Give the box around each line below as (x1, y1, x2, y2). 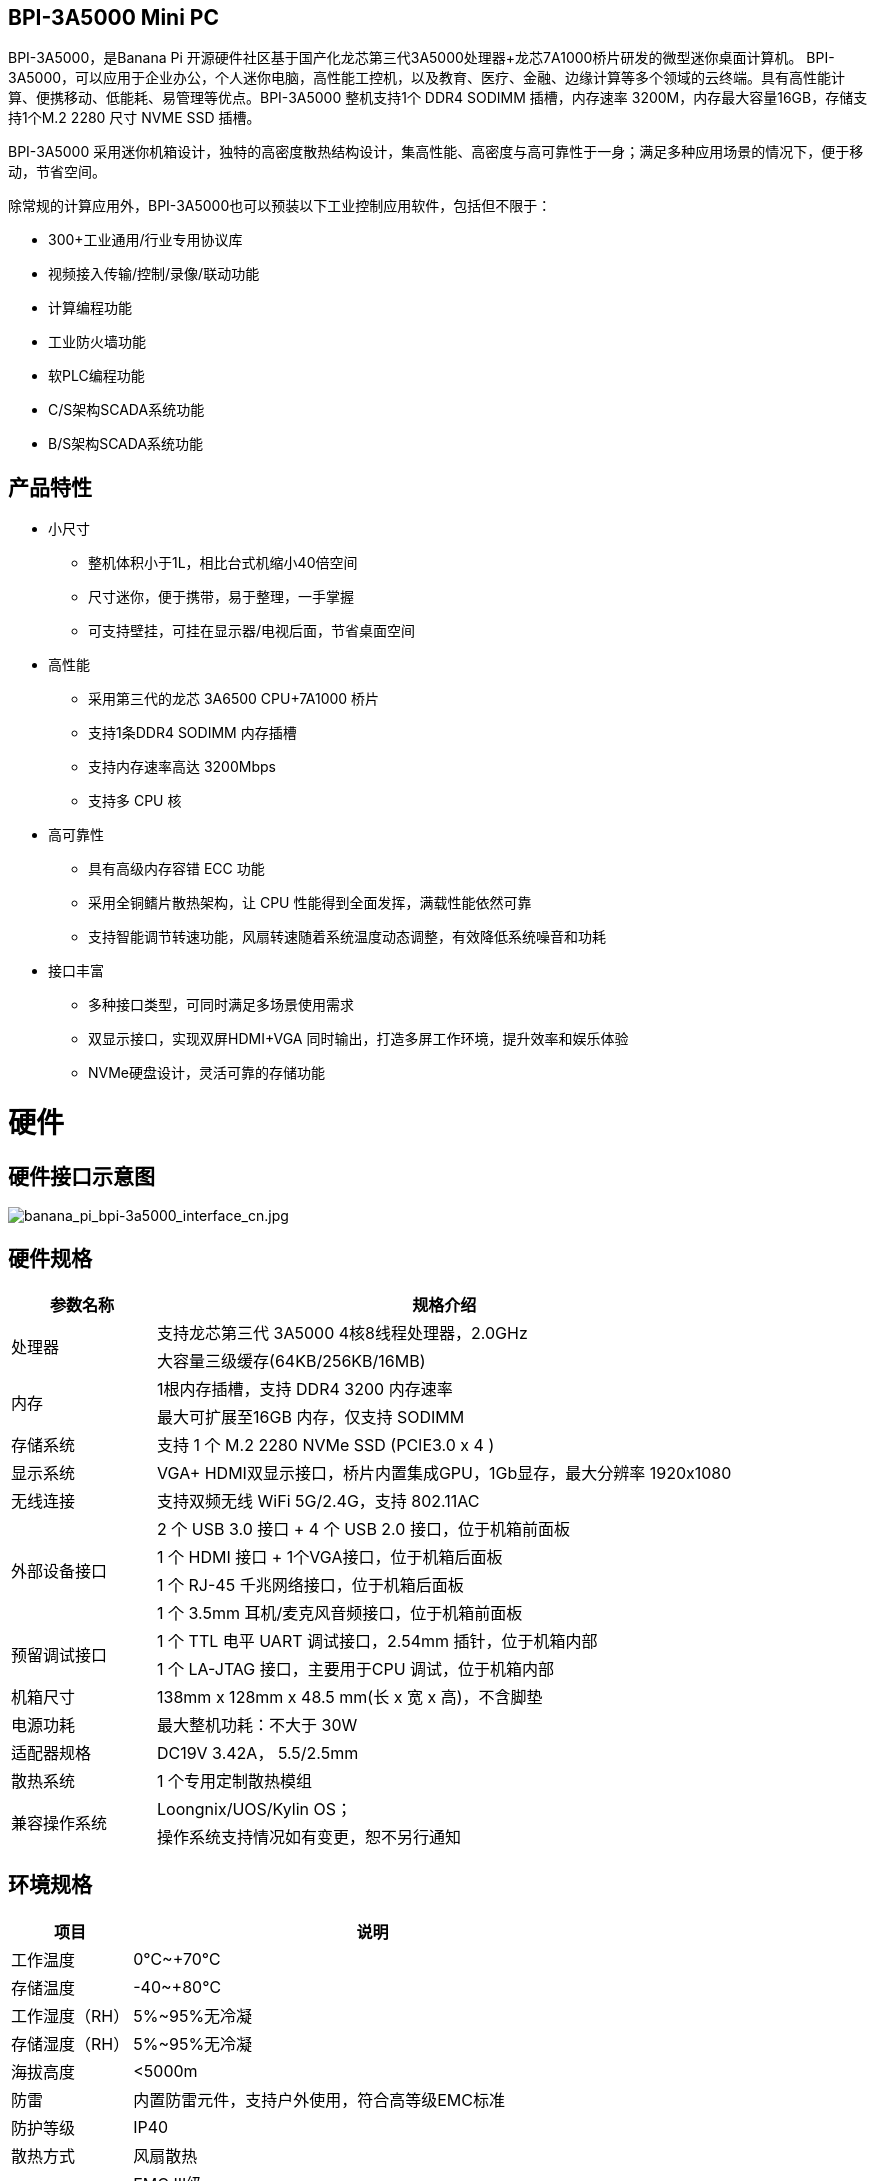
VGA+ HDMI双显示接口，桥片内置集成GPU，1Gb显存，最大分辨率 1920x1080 (157, 1463, 732, 1484)
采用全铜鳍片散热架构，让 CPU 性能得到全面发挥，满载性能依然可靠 (88, 894, 532, 912)
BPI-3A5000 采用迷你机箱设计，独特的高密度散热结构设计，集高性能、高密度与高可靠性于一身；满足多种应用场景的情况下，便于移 (8, 143, 864, 161)
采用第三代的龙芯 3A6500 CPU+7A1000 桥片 (88, 690, 380, 708)
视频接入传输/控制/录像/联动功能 (48, 265, 260, 283)
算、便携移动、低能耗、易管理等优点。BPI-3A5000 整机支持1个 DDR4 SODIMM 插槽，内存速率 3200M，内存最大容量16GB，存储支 (8, 89, 868, 107)
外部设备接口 (11, 1561, 108, 1582)
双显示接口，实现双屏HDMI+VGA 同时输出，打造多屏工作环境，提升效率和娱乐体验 (88, 1030, 629, 1048)
